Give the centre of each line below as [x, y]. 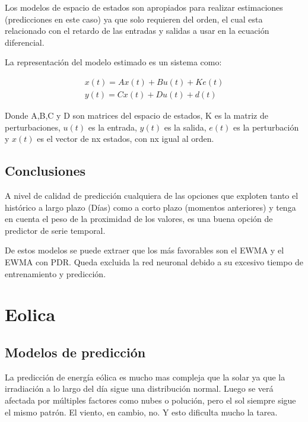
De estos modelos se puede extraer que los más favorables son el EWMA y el [145, 250]
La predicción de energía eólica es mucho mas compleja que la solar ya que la [145, 377]
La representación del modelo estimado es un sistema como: [113, 62]
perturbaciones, [33, 127]
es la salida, [185, 127]
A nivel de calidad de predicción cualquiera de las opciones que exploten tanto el [152, 196]
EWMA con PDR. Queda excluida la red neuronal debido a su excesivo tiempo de [154, 261]
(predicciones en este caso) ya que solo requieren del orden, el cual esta [134, 19]
